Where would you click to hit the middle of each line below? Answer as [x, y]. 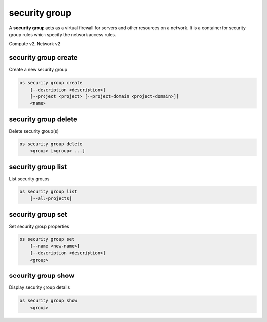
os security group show [48, 301]
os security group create [51, 83]
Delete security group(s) [34, 131]
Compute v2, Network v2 [35, 44]
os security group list [48, 191]
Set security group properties [39, 226]
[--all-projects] [51, 199]
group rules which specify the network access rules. [63, 34]
